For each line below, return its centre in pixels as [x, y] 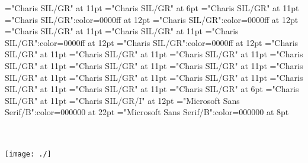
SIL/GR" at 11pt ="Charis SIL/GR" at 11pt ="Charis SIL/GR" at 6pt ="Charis [152, 89]
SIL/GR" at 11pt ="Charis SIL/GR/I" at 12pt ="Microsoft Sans [122, 100]
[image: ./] [28, 154]
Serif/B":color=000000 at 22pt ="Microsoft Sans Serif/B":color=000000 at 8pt [147, 112]
